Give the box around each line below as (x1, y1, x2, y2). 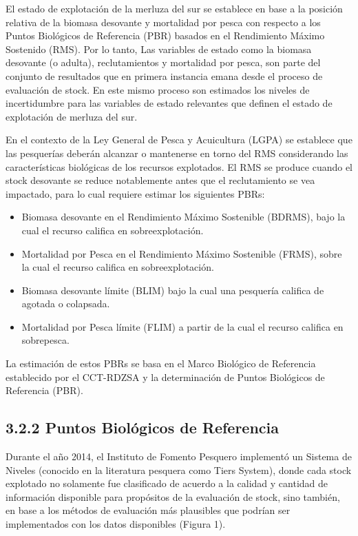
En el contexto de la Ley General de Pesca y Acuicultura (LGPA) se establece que (6, 132, 352, 147)
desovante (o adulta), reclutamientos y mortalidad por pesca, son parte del (6, 55, 321, 70)
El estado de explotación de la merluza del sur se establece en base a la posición (6, 1, 343, 15)
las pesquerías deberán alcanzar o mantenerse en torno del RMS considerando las (6, 145, 348, 160)
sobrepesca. (21, 333, 70, 347)
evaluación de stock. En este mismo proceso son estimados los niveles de (6, 82, 310, 96)
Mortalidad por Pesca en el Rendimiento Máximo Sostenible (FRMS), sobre (21, 246, 342, 260)
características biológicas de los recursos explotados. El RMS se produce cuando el (6, 159, 352, 174)
